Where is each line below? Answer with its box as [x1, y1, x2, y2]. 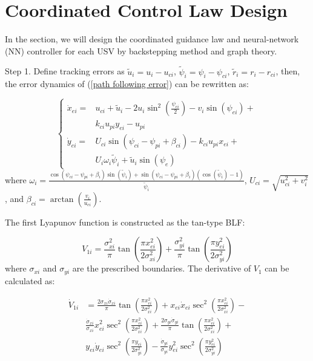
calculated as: [5, 274, 55, 287]
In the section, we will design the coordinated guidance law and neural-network [5, 33, 299, 45]
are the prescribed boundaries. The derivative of [72, 262, 251, 275]
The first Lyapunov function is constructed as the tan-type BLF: [5, 215, 245, 228]
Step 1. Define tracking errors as [5, 65, 125, 77]
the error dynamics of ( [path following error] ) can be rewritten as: [5, 77, 249, 90]
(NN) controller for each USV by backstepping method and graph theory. [5, 44, 277, 57]
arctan [50, 195, 74, 204]
